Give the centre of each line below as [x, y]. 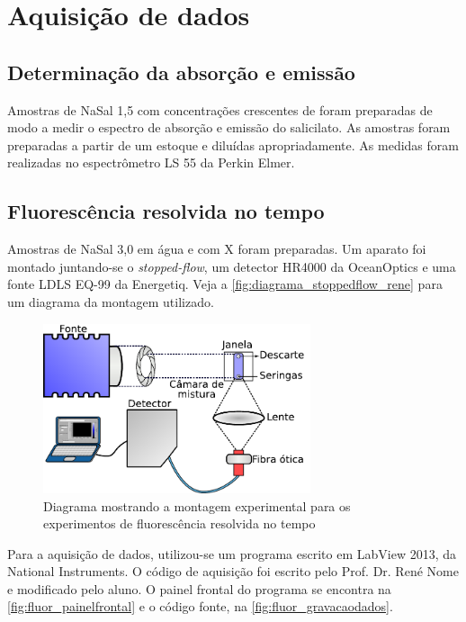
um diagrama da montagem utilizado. [111, 301]
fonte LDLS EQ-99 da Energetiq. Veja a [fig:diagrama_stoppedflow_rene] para [225, 284]
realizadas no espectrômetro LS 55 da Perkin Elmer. [151, 162]
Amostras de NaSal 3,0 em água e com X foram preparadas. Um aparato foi [217, 249]
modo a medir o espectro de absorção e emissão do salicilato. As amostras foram [229, 127]
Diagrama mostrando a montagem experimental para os [197, 505]
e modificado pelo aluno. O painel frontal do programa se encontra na [199, 588]
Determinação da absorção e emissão [181, 72]
